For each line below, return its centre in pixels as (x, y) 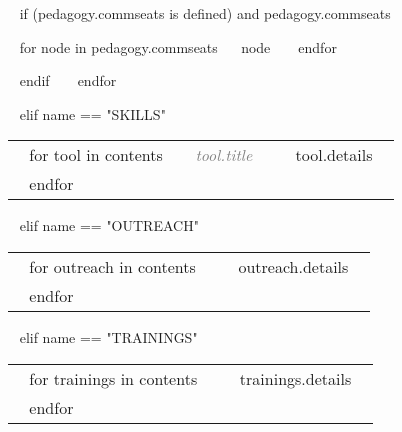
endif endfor (68, 80)
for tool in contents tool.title (141, 155)
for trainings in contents (113, 378)
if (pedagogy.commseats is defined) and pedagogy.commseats (205, 13)
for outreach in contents (112, 266)
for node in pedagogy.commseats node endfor (178, 46)
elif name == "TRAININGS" (108, 336)
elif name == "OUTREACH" (109, 225)
